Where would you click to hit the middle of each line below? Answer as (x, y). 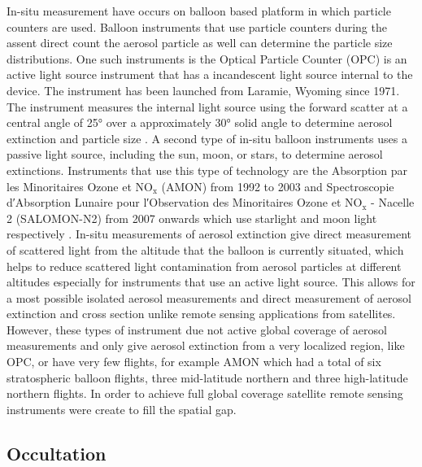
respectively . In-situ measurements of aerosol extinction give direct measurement (209, 234)
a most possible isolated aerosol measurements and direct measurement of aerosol (209, 297)
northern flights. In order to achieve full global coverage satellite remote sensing (205, 393)
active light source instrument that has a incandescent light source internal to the (210, 74)
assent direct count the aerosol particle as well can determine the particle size (200, 43)
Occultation (57, 453)
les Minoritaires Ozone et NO (80, 186)
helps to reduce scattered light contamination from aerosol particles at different (204, 266)
